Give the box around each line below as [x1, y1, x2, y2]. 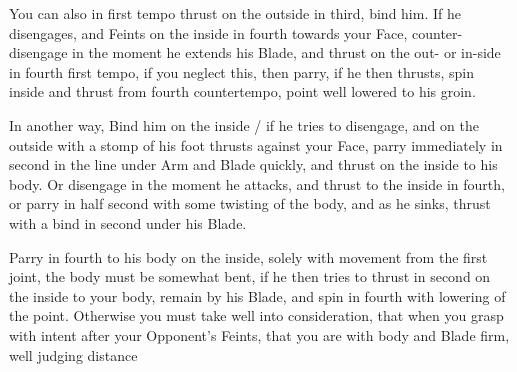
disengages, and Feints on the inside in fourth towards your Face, [9, 22, 408, 43]
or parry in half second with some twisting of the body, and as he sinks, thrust [9, 193, 491, 214]
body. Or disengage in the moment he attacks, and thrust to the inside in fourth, [9, 173, 505, 194]
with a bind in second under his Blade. [9, 212, 247, 233]
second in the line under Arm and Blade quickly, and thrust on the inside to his [9, 154, 498, 175]
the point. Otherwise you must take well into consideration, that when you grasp [9, 305, 504, 326]
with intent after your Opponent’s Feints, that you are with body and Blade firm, [9, 324, 510, 345]
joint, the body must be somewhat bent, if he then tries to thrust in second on [9, 266, 491, 287]
